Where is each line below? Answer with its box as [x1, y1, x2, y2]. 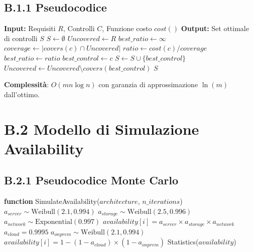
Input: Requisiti [4, 23, 56, 34]
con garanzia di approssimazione [98, 79, 198, 90]
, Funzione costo [102, 23, 152, 34]
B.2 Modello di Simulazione [4, 118, 199, 139]
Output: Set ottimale [181, 23, 249, 34]
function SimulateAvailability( [4, 196, 100, 206]
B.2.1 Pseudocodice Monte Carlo [4, 172, 179, 188]
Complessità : [4, 79, 49, 90]
